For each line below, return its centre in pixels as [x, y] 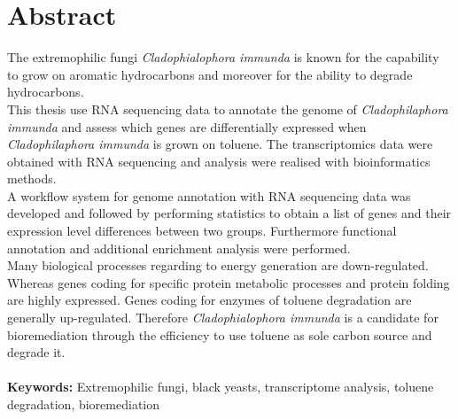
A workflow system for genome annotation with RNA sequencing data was [209, 195]
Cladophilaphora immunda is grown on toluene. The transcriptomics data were [220, 144]
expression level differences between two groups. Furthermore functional [202, 231]
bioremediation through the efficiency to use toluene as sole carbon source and [220, 334]
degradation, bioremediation [84, 404]
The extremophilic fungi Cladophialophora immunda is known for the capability [223, 57]
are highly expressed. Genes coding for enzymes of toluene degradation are [210, 300]
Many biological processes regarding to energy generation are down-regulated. [218, 265]
